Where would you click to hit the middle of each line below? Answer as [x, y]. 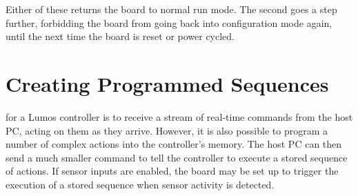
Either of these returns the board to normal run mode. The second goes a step [171, 9]
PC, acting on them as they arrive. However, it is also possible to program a [167, 130]
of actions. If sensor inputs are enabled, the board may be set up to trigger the [172, 171]
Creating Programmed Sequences [167, 83]
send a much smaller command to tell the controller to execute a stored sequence [177, 157]
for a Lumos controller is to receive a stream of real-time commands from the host [179, 116]
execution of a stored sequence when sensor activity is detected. [140, 184]
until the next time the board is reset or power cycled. [120, 36]
